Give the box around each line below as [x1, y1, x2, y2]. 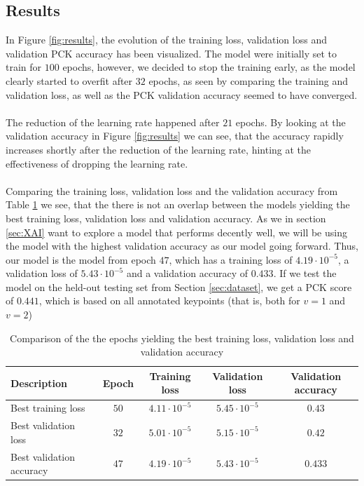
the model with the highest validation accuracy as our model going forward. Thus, [6, 238, 359, 253]
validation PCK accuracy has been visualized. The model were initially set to [6, 46, 337, 60]
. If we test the [273, 266, 337, 281]
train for [6, 60, 42, 74]
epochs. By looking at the [235, 114, 346, 129]
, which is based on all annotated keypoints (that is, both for [38, 293, 300, 308]
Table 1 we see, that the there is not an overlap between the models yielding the [6, 197, 350, 212]
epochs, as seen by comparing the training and [148, 73, 348, 88]
